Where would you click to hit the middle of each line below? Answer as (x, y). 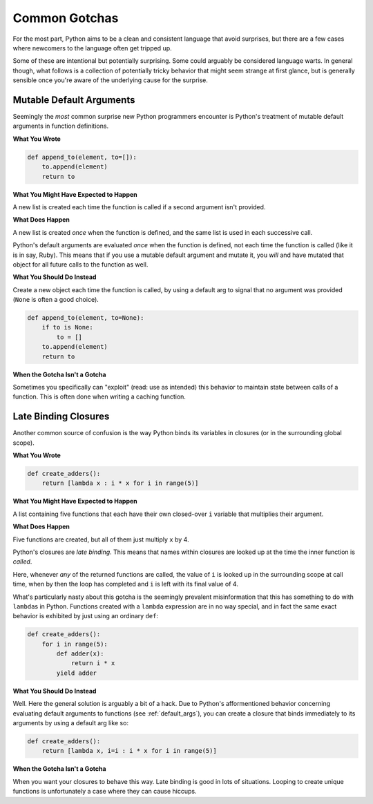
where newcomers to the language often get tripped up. (92, 48)
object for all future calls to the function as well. (80, 264)
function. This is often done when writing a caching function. (99, 396)
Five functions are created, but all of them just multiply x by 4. (101, 539)
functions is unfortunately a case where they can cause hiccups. (105, 792)
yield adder (76, 673)
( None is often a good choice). (56, 300)
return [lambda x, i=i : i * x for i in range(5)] (129, 751)
